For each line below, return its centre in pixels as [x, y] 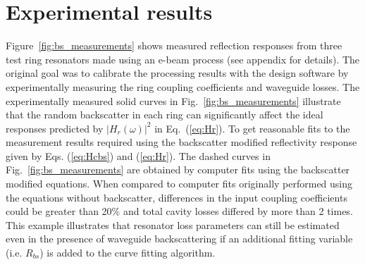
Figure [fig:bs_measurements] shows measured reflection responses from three [174, 45]
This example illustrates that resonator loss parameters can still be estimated [173, 224]
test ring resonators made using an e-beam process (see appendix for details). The [183, 59]
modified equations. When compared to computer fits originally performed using [179, 184]
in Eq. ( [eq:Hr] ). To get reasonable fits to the [252, 128]
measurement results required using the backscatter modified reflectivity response [181, 142]
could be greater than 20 [59, 211]
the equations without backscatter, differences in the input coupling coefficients [177, 197]
